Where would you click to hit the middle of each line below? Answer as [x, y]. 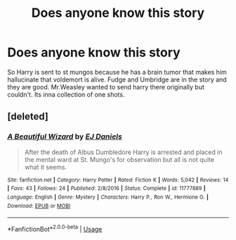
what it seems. [46, 167]
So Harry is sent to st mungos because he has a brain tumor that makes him [117, 72]
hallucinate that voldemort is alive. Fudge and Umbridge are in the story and [117, 80]
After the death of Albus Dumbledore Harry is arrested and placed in [123, 152]
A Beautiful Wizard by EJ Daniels [65, 137]
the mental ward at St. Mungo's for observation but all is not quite [119, 159]
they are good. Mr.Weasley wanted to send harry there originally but [106, 87]
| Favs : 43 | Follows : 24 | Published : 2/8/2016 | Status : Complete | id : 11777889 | [106, 189]
